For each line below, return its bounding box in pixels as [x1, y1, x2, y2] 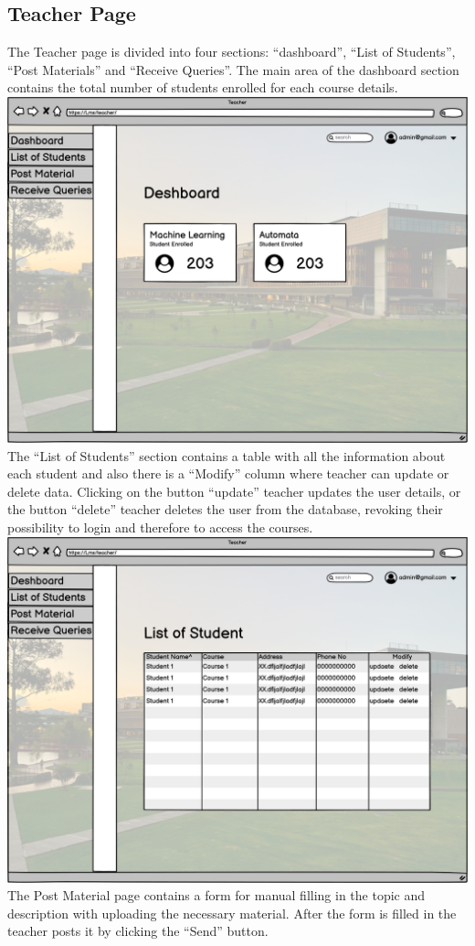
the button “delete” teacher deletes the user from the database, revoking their [7, 500, 443, 519]
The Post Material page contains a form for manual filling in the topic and [7, 886, 426, 905]
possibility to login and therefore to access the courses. [7, 517, 313, 536]
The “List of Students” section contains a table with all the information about [7, 446, 446, 465]
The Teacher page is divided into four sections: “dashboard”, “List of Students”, [7, 42, 456, 61]
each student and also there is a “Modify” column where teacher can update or [7, 464, 449, 483]
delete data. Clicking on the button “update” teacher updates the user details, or [7, 481, 461, 500]
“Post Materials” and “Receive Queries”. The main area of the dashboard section [7, 59, 459, 79]
